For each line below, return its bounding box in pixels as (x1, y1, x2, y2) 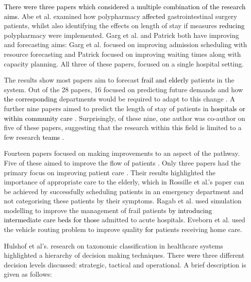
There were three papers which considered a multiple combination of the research (4, 1, 246, 11)
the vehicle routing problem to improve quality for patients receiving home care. (4, 224, 242, 234)
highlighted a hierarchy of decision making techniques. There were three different (4, 250, 245, 260)
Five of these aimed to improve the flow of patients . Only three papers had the (4, 157, 241, 167)
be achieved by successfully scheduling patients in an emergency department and (4, 186, 244, 196)
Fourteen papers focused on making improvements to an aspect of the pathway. (4, 148, 240, 158)
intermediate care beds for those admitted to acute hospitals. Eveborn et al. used (4, 215, 245, 225)
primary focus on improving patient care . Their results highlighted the (4, 167, 216, 177)
